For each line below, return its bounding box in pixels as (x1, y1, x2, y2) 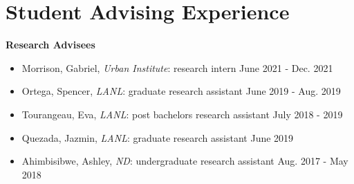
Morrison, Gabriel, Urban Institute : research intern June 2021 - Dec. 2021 (21, 60, 333, 75)
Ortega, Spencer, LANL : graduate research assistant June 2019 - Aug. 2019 (21, 84, 341, 98)
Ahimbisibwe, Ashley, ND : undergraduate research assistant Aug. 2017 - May (21, 154, 348, 168)
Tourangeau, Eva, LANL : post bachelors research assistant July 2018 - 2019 (21, 107, 343, 121)
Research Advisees (6, 37, 95, 52)
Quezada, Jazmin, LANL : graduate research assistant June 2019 (21, 130, 294, 145)
